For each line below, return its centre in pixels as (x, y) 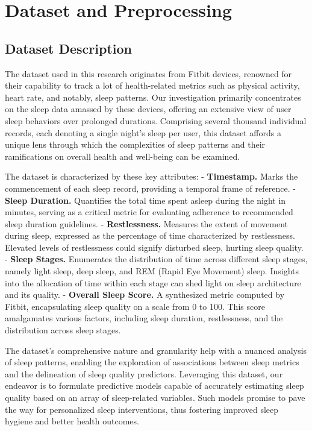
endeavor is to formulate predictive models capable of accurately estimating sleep (154, 385)
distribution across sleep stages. (63, 330)
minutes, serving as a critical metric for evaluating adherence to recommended (149, 212)
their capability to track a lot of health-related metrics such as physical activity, (152, 85)
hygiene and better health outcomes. (72, 421)
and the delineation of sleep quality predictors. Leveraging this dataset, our (144, 373)
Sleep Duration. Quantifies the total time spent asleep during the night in (145, 200)
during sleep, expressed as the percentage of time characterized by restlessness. (150, 235)
